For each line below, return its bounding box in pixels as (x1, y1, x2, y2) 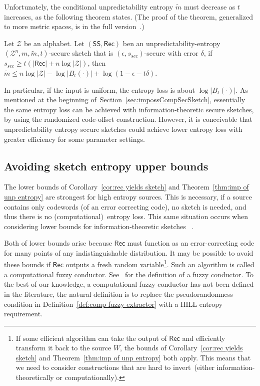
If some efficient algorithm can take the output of (15, 332, 167, 343)
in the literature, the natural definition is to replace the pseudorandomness (4, 288, 233, 299)
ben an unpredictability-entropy (122, 38, 220, 48)
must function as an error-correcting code (127, 238, 254, 248)
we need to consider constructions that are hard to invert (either (15, 362, 214, 372)
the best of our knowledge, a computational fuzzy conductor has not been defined (4, 279, 254, 289)
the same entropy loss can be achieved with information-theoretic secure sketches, (4, 104, 254, 114)
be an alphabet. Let (23, 38, 84, 48)
